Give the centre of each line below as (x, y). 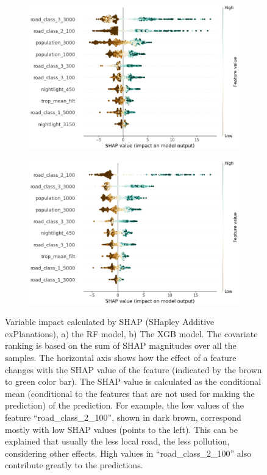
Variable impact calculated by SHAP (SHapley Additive (110, 322)
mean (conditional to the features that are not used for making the (130, 393)
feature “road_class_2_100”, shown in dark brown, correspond (123, 417)
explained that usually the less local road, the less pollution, (117, 441)
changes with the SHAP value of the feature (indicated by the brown (133, 369)
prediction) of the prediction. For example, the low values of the (125, 405)
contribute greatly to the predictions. (74, 465)
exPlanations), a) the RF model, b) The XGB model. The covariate (131, 333)
